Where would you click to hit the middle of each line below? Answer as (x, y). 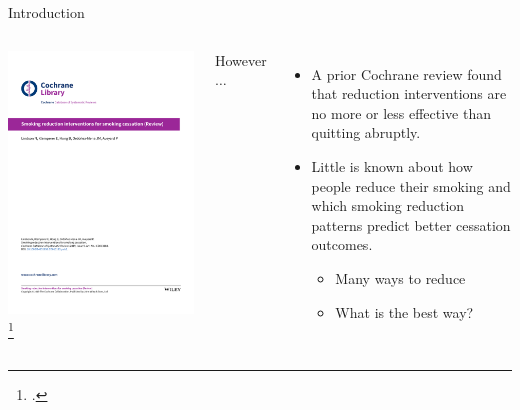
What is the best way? (404, 311)
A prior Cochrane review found (406, 73)
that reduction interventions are (409, 93)
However (241, 59)
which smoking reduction (388, 205)
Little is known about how (392, 165)
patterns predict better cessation (411, 224)
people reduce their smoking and (411, 185)
